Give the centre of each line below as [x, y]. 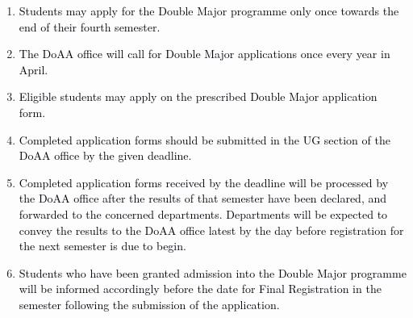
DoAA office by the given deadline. [105, 155]
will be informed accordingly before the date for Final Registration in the [200, 289]
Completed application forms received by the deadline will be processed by [204, 182]
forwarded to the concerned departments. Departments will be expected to [203, 213]
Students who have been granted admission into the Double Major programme [213, 272]
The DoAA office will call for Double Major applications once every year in [204, 54]
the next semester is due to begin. [102, 246]
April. [33, 69]
